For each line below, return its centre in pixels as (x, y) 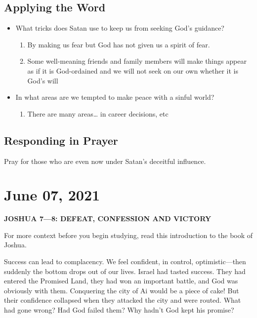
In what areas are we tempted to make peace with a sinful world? (115, 97)
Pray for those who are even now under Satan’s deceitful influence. (105, 161)
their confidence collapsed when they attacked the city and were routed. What (123, 300)
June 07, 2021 (52, 195)
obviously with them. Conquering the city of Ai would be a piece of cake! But (122, 290)
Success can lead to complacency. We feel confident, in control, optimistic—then (125, 261)
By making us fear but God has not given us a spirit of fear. (119, 44)
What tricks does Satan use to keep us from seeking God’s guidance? (120, 28)
